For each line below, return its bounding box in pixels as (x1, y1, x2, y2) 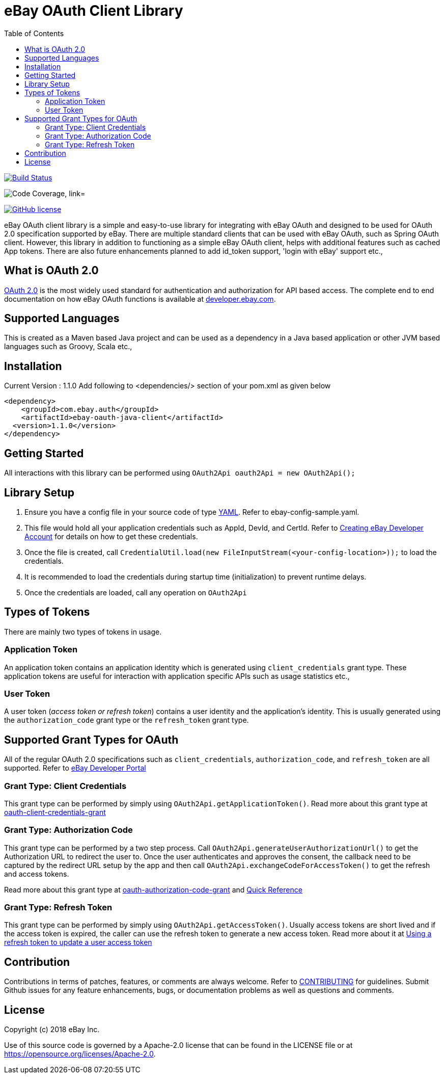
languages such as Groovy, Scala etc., (4, 342, 132, 351)
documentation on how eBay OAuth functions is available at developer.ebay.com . (4, 294, 276, 303)
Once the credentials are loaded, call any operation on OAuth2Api (24, 588, 247, 597)
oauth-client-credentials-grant (4, 807, 106, 817)
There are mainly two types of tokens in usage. (4, 627, 162, 636)
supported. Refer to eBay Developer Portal (4, 764, 146, 773)
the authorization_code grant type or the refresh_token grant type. (4, 716, 249, 725)
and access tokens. (4, 869, 69, 878)
